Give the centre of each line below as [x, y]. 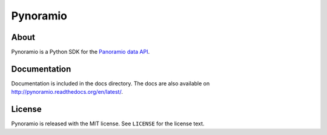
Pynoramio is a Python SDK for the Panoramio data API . [81, 52]
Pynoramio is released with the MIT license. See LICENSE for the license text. [108, 123]
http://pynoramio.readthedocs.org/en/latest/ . [67, 92]
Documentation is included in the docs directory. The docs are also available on [111, 83]
